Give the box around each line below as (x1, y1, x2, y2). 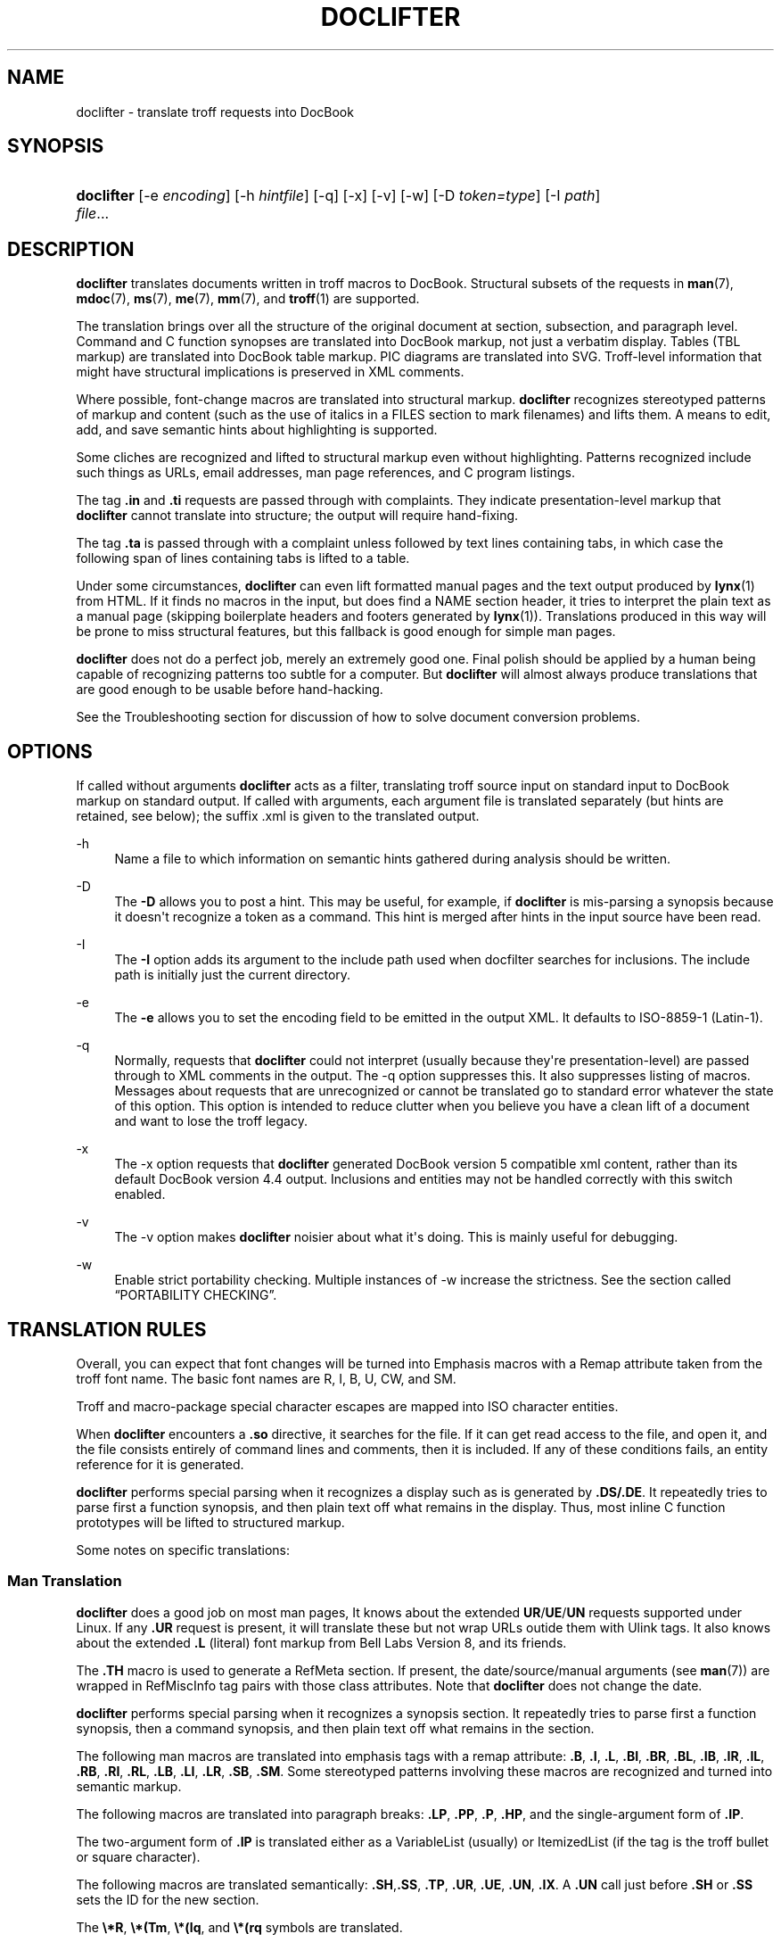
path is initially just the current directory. (114, 967, 351, 983)
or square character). (76, 1848, 201, 1864)
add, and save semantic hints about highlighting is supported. (76, 422, 438, 438)
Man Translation (7, 1572, 122, 1591)
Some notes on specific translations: (76, 1541, 291, 1558)
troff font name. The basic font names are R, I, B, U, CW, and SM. (76, 1370, 456, 1386)
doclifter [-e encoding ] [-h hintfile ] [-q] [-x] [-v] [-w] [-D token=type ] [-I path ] (76, 186, 601, 205)
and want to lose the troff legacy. (114, 1113, 308, 1129)
